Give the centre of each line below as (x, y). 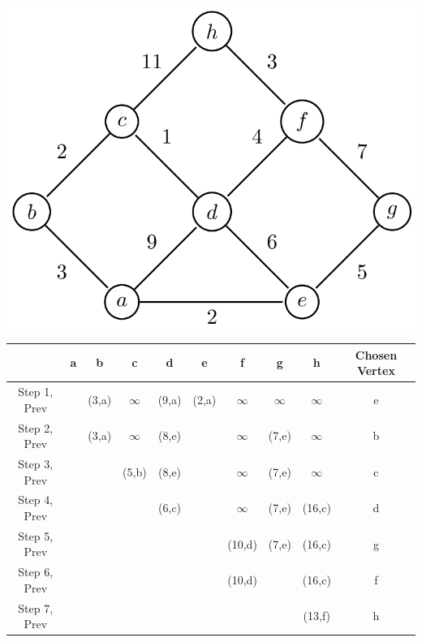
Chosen (376, 354)
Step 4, (36, 500)
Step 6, (36, 572)
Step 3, (36, 463)
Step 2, (36, 427)
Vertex (376, 371)
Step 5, (36, 535)
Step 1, (36, 392)
